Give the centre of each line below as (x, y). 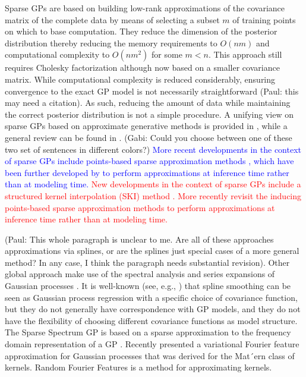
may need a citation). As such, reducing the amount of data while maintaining (148, 103)
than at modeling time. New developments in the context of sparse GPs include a (153, 184)
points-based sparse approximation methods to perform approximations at (140, 207)
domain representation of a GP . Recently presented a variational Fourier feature (152, 344)
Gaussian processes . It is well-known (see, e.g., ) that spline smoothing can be (148, 286)
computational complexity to (57, 54)
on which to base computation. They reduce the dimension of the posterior (141, 31)
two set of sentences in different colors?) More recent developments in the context (153, 149)
